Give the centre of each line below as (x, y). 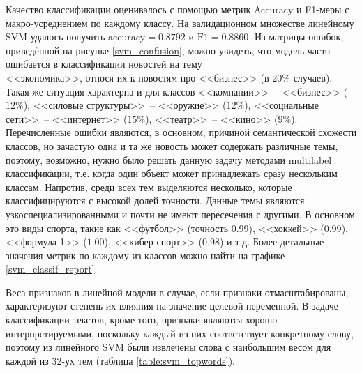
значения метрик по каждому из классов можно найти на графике (145, 255)
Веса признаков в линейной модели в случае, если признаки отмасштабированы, (177, 292)
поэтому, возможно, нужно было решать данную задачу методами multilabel (169, 159)
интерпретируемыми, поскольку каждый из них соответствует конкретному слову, (180, 333)
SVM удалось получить (55, 37)
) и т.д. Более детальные (272, 242)
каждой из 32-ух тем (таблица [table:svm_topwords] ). (120, 360)
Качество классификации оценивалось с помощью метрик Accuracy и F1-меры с (178, 9)
